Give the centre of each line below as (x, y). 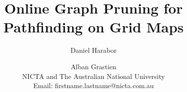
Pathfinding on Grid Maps (93, 27)
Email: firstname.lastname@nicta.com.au (93, 85)
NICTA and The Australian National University (93, 76)
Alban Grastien (93, 66)
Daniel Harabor (93, 50)
